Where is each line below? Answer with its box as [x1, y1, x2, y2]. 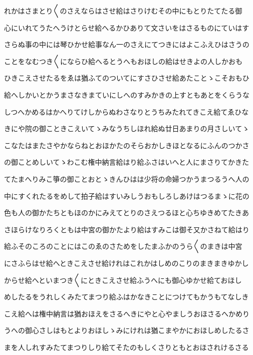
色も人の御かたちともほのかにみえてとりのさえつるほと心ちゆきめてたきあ [4, 207, 249, 218]
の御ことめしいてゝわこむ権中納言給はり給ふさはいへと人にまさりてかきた [4, 157, 249, 167]
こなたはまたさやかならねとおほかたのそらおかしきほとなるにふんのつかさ [4, 140, 249, 150]
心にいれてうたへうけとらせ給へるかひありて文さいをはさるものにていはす [4, 22, 249, 33]
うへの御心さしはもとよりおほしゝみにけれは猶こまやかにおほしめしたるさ [4, 325, 249, 335]
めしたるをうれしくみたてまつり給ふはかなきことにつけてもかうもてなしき [4, 291, 249, 302]
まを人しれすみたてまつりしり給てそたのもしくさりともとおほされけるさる [4, 341, 249, 352]
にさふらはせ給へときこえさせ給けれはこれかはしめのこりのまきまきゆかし [4, 257, 249, 268]
